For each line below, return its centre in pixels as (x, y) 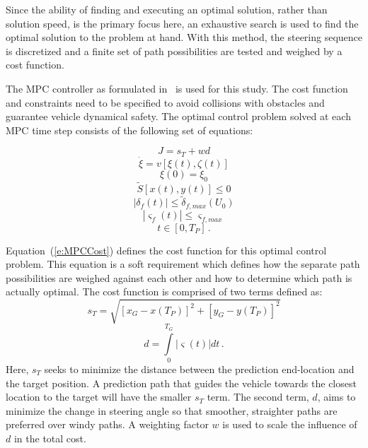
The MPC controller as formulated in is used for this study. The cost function (177, 88)
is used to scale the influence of (290, 424)
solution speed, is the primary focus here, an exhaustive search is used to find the (182, 23)
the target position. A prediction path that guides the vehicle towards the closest (181, 383)
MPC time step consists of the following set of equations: (130, 130)
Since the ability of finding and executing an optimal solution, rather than (167, 9)
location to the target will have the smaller (99, 397)
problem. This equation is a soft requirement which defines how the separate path (183, 264)
